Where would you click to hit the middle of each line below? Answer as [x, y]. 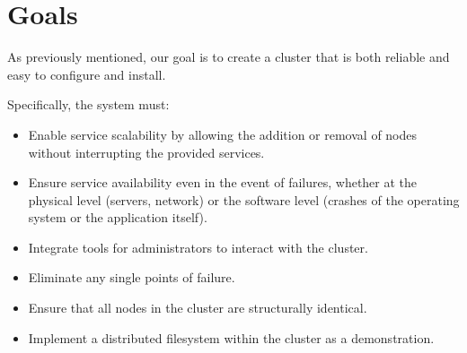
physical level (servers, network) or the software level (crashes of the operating [244, 199]
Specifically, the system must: [88, 104]
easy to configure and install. [87, 74]
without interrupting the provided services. [146, 152]
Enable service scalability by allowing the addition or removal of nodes [223, 134]
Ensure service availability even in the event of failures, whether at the [223, 182]
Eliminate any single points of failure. [132, 277]
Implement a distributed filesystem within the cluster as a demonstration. [231, 337]
